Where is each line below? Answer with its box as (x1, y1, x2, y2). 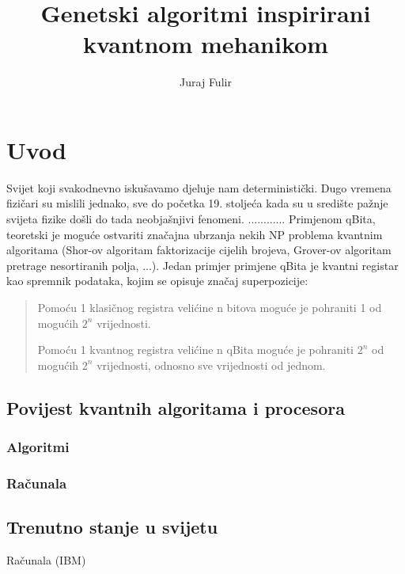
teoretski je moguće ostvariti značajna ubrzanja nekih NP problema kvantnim (6, 226, 383, 242)
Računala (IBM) (6, 552, 86, 568)
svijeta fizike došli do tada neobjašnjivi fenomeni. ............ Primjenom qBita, (6, 211, 376, 227)
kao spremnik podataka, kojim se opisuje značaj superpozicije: (6, 272, 308, 289)
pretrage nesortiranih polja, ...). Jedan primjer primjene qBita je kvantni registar (6, 257, 399, 273)
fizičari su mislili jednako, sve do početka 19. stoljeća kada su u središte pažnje (6, 195, 388, 211)
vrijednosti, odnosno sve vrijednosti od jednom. (97, 356, 326, 373)
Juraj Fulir (180, 74, 232, 90)
